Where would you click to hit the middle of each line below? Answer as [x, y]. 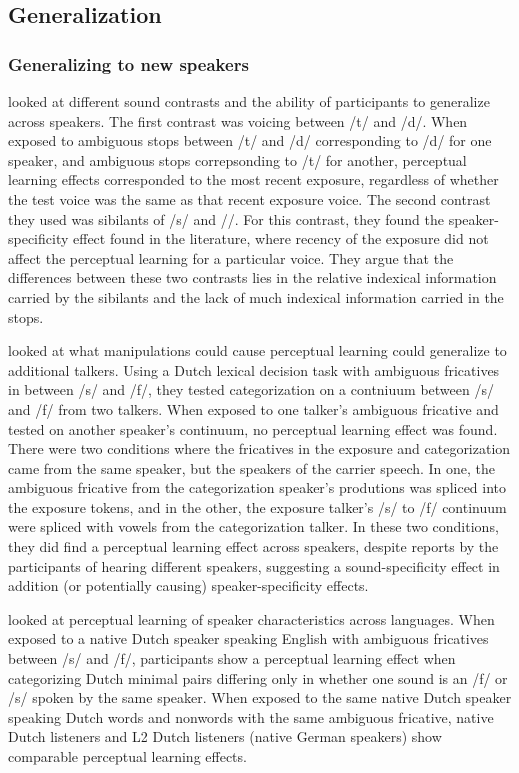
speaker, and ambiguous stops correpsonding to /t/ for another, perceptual [237, 159]
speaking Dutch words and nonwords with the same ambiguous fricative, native [251, 716]
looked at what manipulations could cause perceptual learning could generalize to [257, 350]
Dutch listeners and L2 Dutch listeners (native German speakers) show [225, 736]
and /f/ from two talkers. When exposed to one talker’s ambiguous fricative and [253, 408]
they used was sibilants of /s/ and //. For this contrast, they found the [226, 218]
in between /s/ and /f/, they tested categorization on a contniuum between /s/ [251, 389]
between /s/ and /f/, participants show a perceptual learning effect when [232, 658]
